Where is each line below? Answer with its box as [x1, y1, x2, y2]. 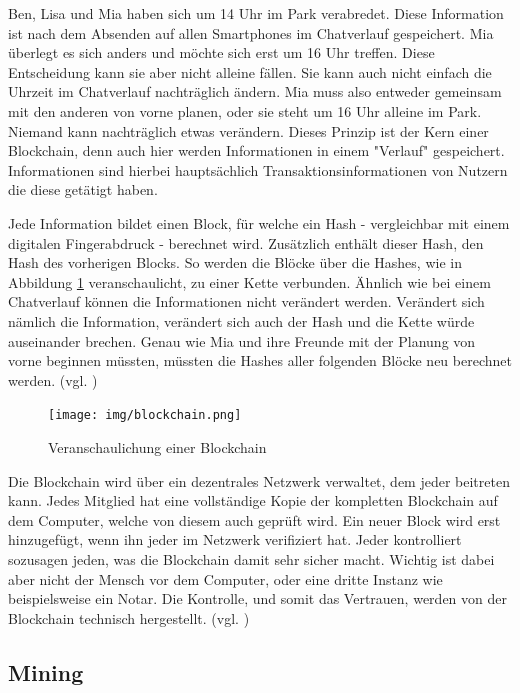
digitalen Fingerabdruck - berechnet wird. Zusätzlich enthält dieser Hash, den [8, 232, 484, 253]
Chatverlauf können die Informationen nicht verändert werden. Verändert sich [8, 291, 485, 312]
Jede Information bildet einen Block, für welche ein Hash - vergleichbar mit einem [8, 212, 510, 233]
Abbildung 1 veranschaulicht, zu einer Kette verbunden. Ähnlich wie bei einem [8, 271, 491, 292]
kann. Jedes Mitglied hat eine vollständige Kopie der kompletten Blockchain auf [8, 490, 498, 511]
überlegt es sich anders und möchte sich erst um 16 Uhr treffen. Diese [8, 42, 435, 63]
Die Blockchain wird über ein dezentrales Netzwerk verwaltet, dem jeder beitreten [8, 470, 510, 491]
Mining [8, 656, 84, 687]
